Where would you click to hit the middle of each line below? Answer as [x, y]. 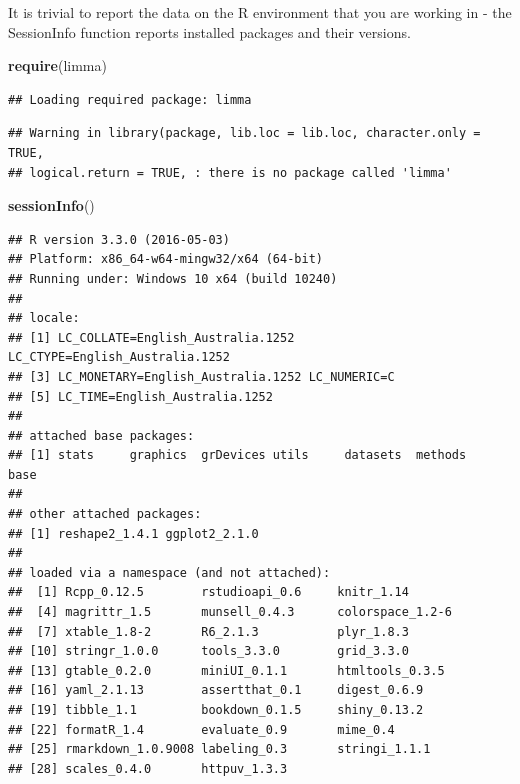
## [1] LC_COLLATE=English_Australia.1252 [151, 337]
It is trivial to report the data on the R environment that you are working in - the [260, 12]
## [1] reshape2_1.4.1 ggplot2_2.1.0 [133, 533]
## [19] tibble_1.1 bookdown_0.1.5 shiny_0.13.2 [216, 710]
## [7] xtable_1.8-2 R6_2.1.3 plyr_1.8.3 [208, 631]
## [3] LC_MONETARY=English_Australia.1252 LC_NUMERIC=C [201, 376]
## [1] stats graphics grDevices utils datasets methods [237, 455]
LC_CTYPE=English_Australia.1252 [119, 357]
